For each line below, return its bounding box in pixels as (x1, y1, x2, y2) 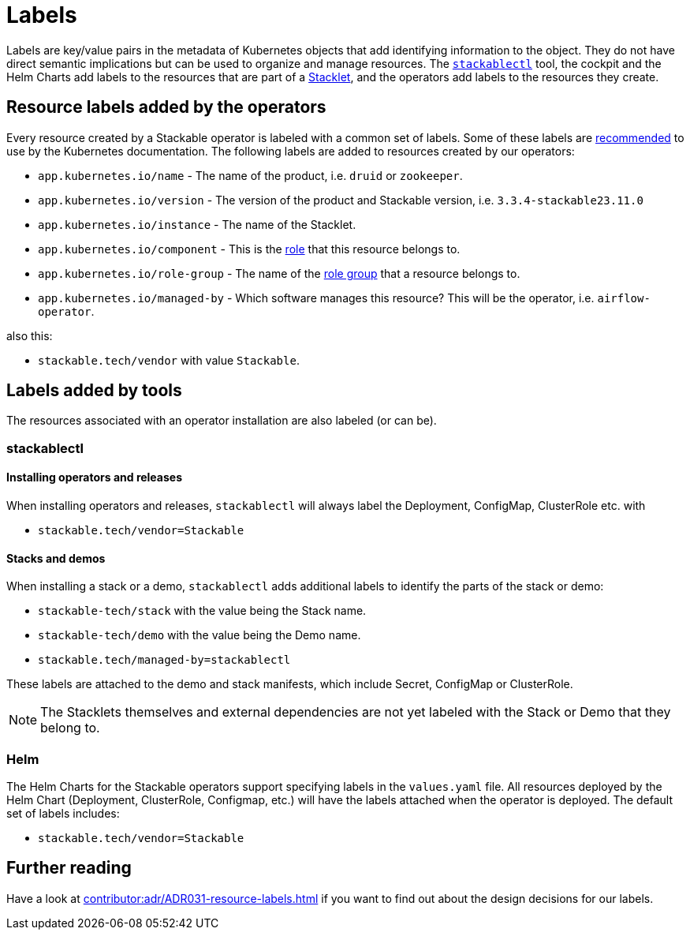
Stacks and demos (6, 551, 106, 565)
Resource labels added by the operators (6, 97, 326, 118)
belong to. (40, 720, 100, 736)
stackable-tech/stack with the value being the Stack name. (38, 604, 367, 618)
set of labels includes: (6, 807, 120, 820)
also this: (6, 328, 53, 343)
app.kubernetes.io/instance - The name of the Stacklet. (38, 217, 356, 231)
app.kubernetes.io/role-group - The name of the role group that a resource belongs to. (38, 266, 520, 280)
